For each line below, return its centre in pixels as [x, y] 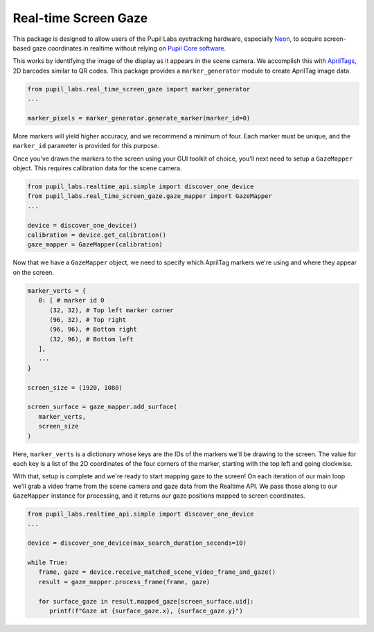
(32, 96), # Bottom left [92, 339]
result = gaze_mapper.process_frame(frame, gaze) [124, 582]
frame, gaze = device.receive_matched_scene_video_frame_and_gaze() [157, 572]
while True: [48, 563]
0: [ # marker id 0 [71, 300]
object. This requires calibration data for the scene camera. [97, 168]
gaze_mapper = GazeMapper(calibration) [95, 245]
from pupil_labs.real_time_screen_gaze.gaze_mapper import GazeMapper [150, 196]
